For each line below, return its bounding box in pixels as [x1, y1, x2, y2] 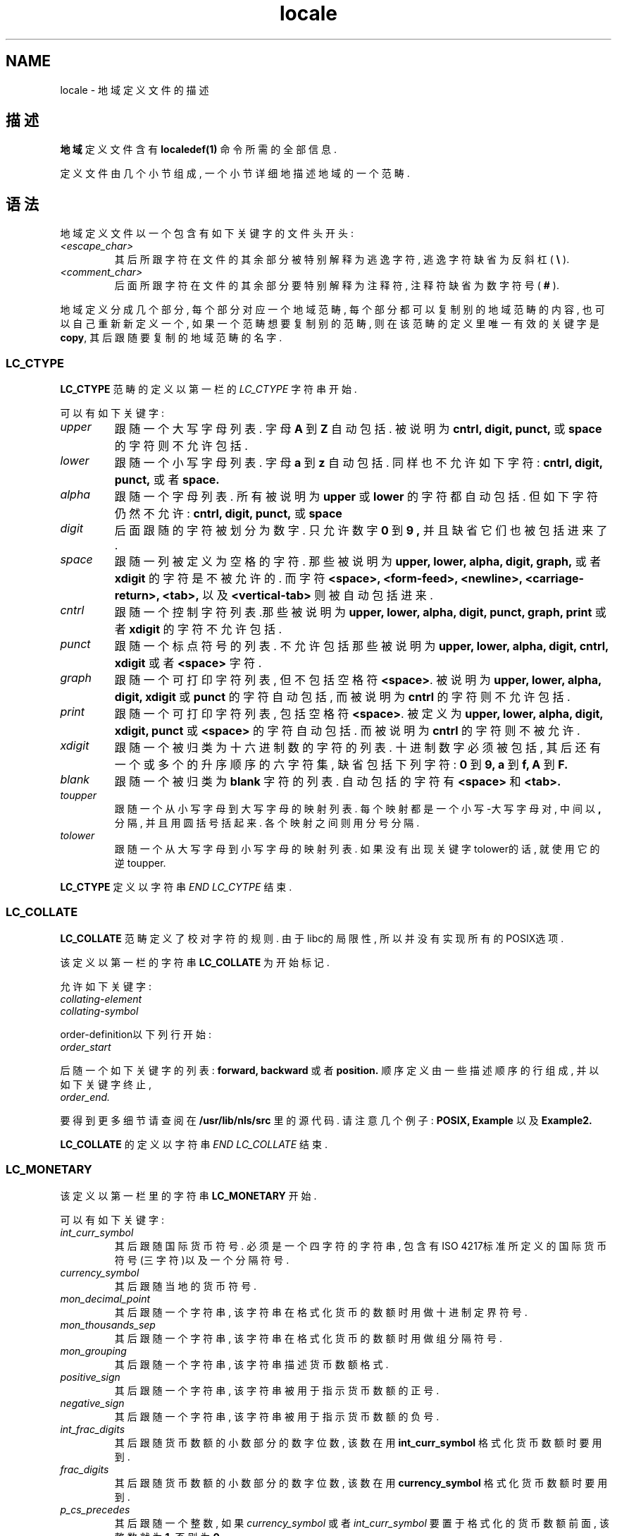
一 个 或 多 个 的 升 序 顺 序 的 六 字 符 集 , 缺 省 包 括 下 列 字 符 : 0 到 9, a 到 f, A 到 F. [114, 757, 568, 772]
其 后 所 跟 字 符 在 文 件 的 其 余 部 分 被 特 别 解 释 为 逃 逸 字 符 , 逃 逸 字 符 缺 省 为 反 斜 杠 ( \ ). [114, 253, 570, 266]
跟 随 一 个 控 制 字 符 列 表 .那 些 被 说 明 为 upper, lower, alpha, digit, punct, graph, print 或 [114, 605, 606, 620]
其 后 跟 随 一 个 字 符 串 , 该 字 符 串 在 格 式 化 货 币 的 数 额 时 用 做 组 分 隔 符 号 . [114, 1331, 502, 1344]
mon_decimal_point [60, 1292, 151, 1305]
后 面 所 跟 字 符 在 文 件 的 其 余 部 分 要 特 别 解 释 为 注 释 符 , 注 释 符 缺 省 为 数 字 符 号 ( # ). [114, 279, 559, 292]
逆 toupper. [114, 857, 166, 870]
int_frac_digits [60, 1422, 125, 1435]
